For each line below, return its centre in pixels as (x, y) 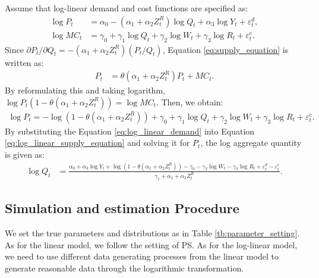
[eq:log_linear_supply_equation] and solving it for (97, 143)
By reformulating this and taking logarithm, (85, 90)
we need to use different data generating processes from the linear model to (142, 256)
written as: (24, 62)
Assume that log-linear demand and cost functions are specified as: (127, 8)
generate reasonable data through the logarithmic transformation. (124, 268)
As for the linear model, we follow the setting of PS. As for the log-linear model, (151, 244)
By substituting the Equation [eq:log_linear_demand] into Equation (130, 131)
